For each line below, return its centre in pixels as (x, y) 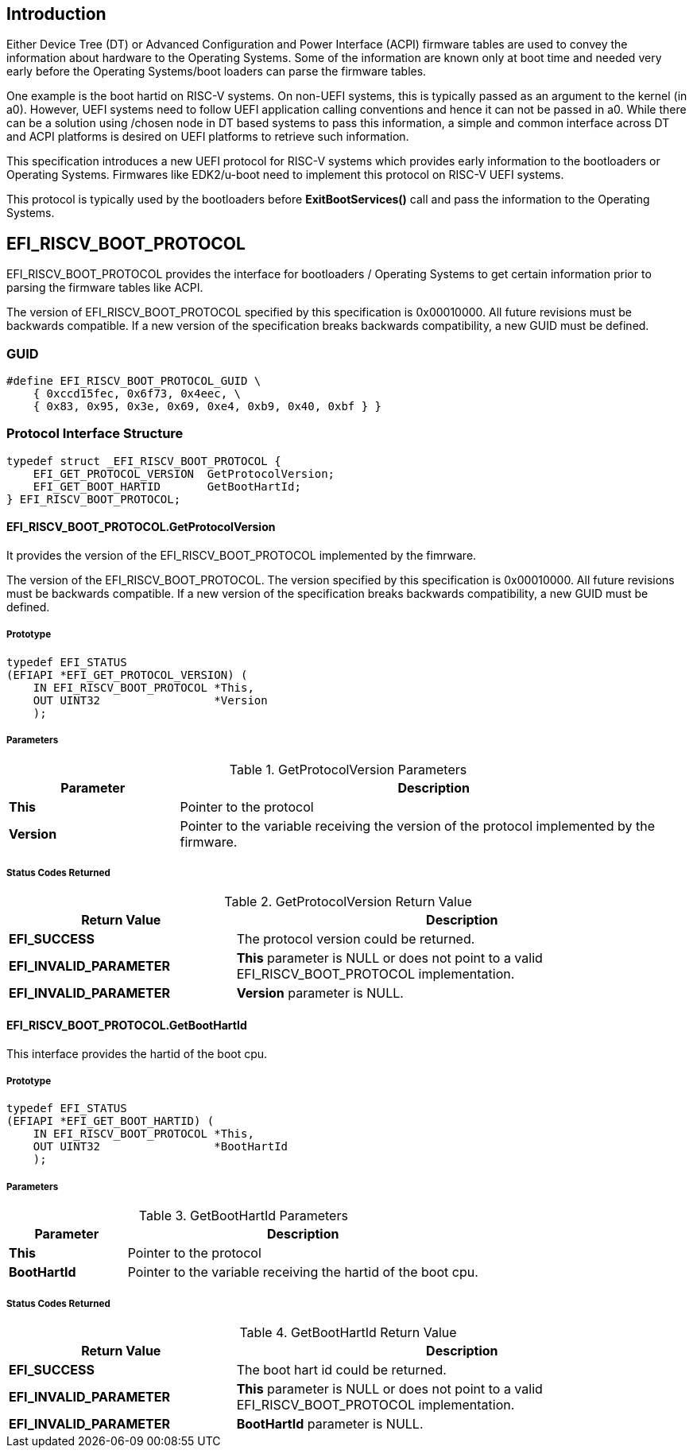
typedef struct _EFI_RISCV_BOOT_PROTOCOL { (144, 461)
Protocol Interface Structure (95, 434)
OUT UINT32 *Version (150, 700)
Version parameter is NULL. (320, 993)
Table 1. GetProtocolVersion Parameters (348, 769)
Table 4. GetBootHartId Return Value (348, 1332)
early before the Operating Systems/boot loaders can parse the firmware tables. (217, 72)
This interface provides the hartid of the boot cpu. (137, 1053)
